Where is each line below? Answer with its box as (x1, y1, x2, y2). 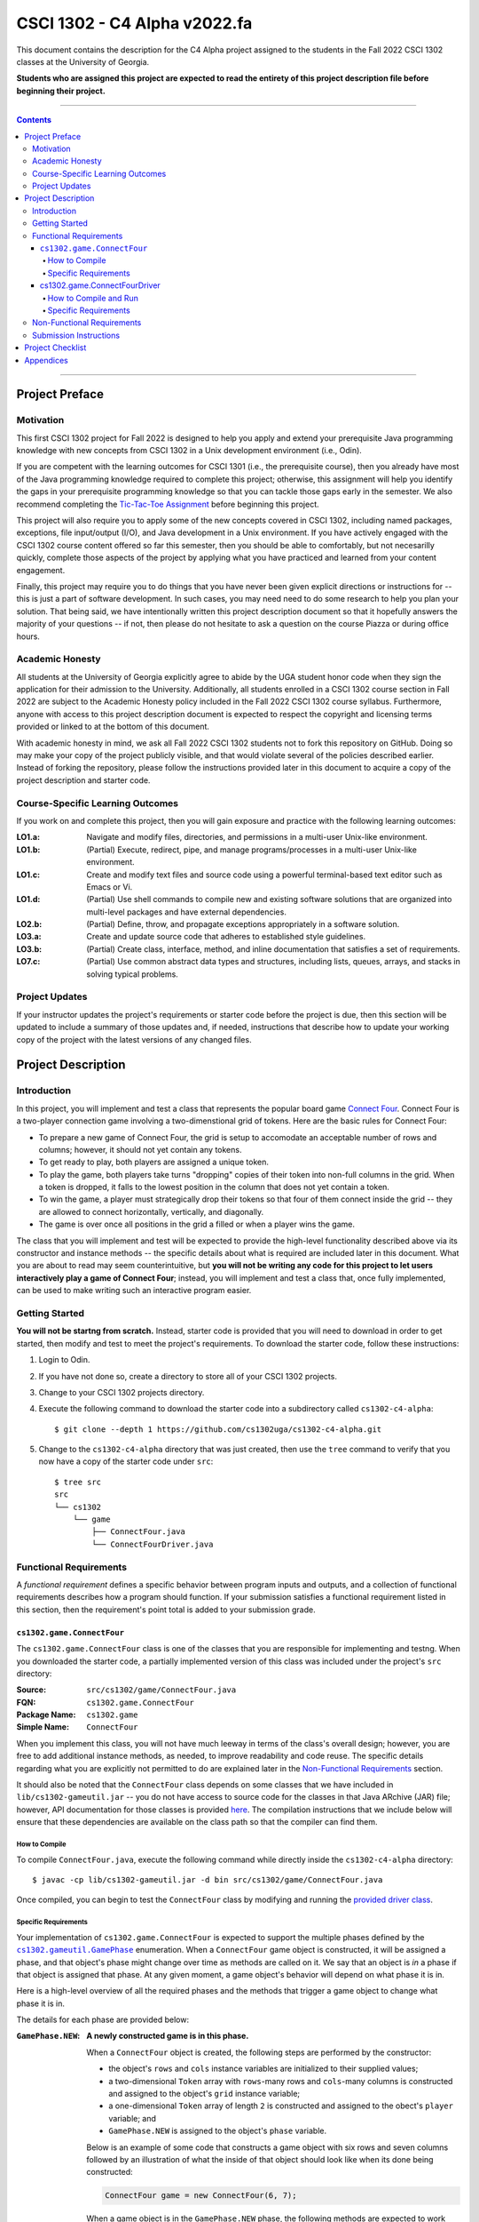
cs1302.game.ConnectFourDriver (40, 280, 161, 291)
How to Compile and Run (47, 292, 139, 303)
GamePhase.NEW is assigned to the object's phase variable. (108, 2125, 327, 2137)
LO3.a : (16, 931, 42, 942)
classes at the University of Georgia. (16, 56, 150, 67)
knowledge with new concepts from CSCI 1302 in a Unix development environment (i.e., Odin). (16, 445, 363, 456)
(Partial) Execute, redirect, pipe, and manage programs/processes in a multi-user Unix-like (86, 844, 417, 855)
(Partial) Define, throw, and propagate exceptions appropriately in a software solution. (86, 919, 400, 930)
